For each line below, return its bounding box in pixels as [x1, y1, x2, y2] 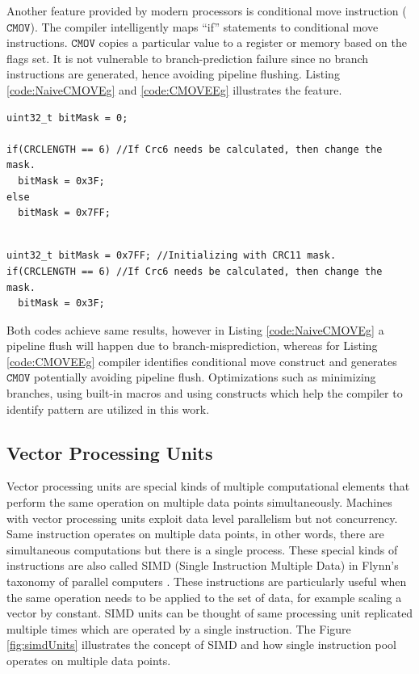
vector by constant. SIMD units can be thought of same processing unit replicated [6, 604, 413, 621]
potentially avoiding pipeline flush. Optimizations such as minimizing [34, 369, 376, 385]
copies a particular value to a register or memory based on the [98, 34, 407, 51]
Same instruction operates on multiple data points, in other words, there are [6, 525, 384, 542]
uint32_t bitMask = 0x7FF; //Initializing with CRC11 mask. [6, 250, 337, 262]
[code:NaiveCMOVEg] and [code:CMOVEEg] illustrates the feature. [6, 81, 342, 98]
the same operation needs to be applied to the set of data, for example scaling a [6, 588, 402, 605]
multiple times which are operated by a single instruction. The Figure [6, 620, 351, 637]
